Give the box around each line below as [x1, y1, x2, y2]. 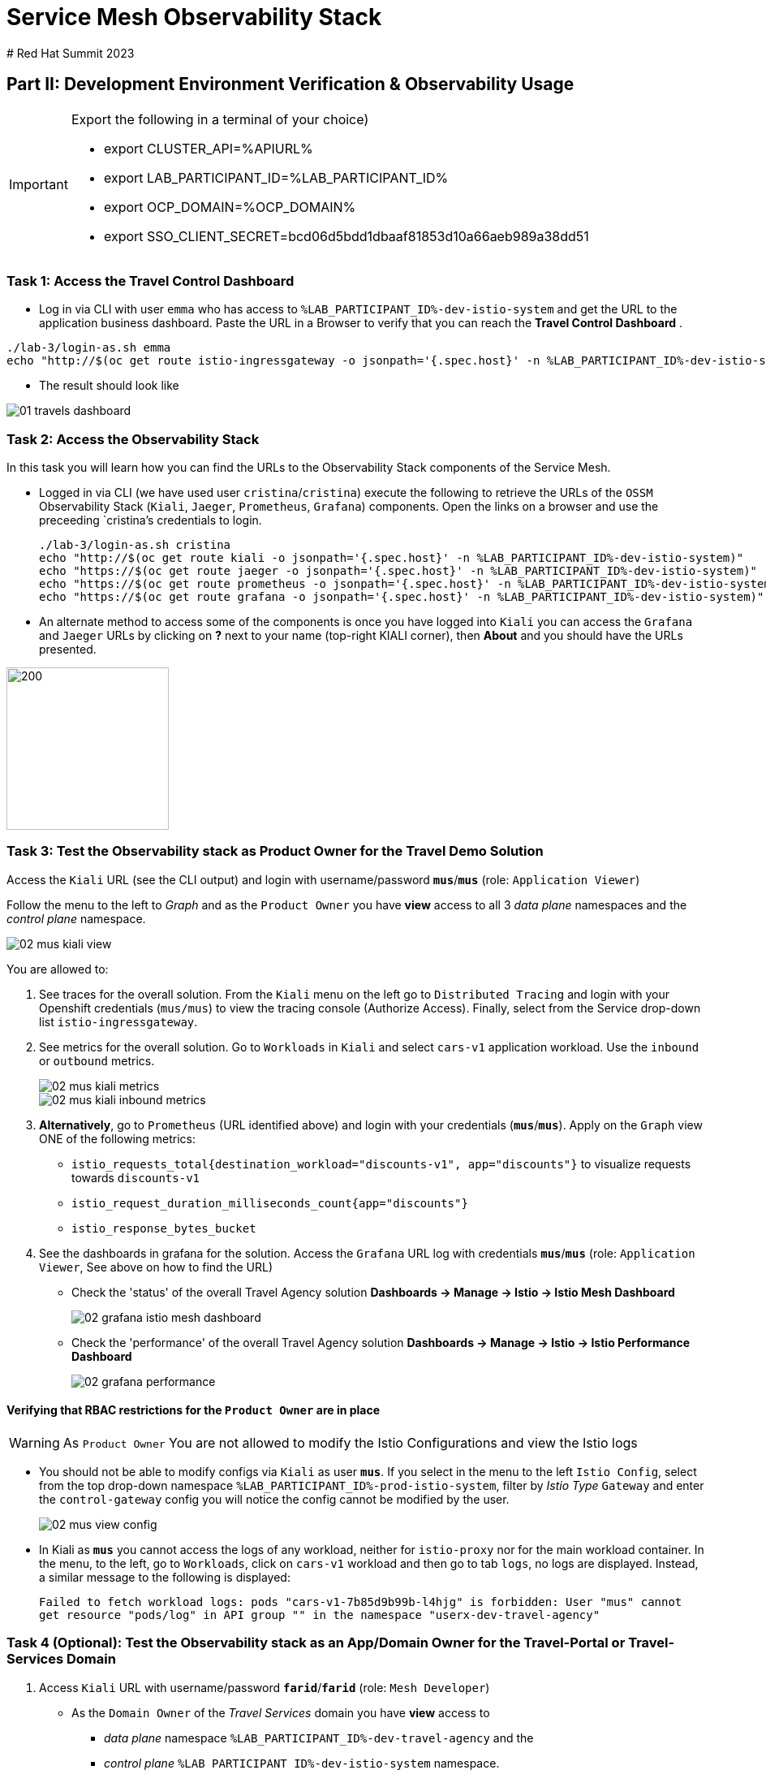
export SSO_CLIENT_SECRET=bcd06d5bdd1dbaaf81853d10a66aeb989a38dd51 [103, 227, 589, 244]
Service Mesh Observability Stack [6, 3, 382, 31]
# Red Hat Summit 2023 [6, 45, 135, 60]
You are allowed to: [6, 961, 109, 976]
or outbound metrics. [39, 1053, 155, 1068]
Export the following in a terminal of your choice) [71, 110, 369, 127]
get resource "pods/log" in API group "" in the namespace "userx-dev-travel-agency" [39, 1608, 600, 1622]
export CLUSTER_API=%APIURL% [103, 140, 313, 157]
